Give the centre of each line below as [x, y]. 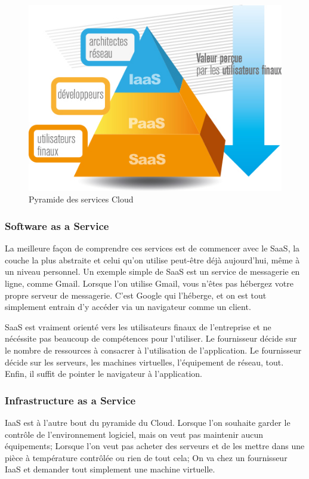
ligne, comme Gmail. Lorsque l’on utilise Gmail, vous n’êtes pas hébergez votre [149, 283]
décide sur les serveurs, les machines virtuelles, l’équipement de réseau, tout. [144, 362]
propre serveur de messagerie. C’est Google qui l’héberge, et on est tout [136, 295]
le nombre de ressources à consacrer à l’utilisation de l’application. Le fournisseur [153, 350]
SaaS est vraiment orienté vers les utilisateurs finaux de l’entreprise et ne [138, 326]
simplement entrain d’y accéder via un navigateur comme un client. [128, 307]
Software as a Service [57, 225]
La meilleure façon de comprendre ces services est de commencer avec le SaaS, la [152, 248]
